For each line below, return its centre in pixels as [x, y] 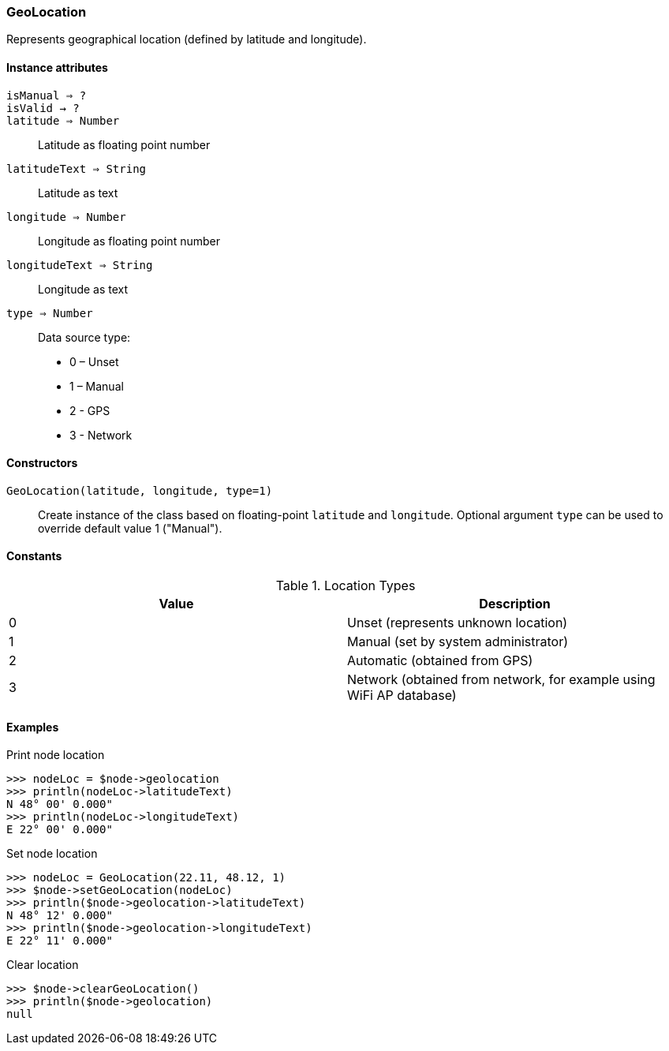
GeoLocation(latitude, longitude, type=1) [140, 490]
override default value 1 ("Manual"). [130, 528]
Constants [34, 556]
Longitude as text [83, 289]
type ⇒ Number [50, 313]
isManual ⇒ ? [47, 95]
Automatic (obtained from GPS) [440, 661]
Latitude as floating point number [124, 144]
